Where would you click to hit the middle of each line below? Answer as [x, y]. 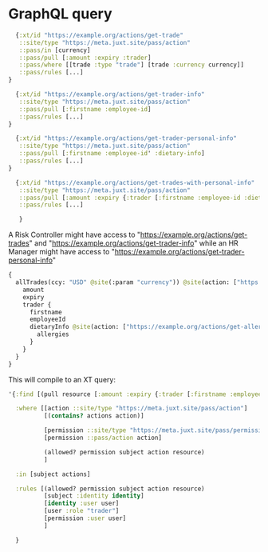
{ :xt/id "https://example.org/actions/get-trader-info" [110, 94]
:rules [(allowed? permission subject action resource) [110, 489]
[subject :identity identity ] [94, 496]
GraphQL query [61, 14]
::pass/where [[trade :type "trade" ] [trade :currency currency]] [132, 65]
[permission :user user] [85, 518]
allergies [53, 334]
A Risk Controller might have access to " [75, 235]
